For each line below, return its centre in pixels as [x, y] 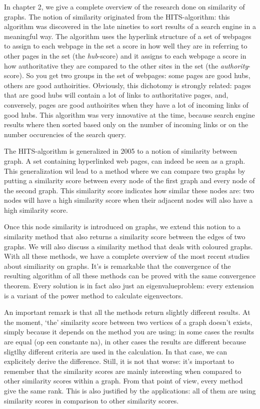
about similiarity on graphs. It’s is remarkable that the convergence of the [117, 266]
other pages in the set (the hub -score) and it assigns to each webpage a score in [125, 55]
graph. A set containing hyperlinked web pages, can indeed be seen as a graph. [125, 160]
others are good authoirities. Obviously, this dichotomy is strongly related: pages [127, 85]
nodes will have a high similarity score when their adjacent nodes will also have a [128, 200]
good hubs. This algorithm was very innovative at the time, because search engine [129, 114]
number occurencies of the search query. [65, 134]
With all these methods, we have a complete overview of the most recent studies [127, 256]
